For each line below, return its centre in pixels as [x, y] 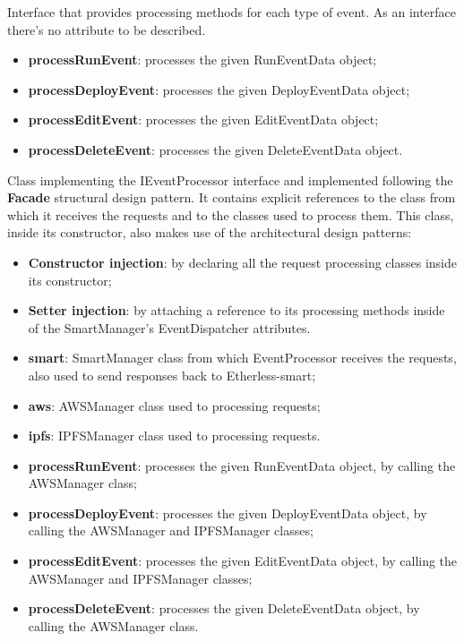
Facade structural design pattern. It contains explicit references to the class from [232, 197]
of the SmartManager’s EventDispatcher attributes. [169, 327]
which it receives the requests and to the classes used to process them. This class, [231, 214]
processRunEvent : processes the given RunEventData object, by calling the [242, 465]
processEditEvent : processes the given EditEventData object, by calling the [243, 561]
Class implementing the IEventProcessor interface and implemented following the [230, 179]
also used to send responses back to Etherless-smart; [172, 375]
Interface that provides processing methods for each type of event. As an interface [232, 12]
